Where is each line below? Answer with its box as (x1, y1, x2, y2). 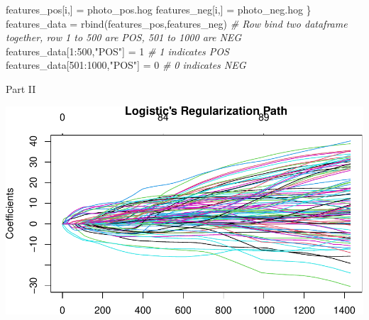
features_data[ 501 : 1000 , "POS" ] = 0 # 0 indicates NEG (6, 57, 246, 72)
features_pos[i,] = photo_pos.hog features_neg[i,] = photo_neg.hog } (6, 2, 312, 16)
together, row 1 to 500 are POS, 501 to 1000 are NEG (6, 30, 242, 45)
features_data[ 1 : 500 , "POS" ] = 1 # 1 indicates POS (6, 43, 229, 58)
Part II (6, 81, 36, 96)
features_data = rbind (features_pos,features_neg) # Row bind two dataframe (6, 16, 348, 31)
